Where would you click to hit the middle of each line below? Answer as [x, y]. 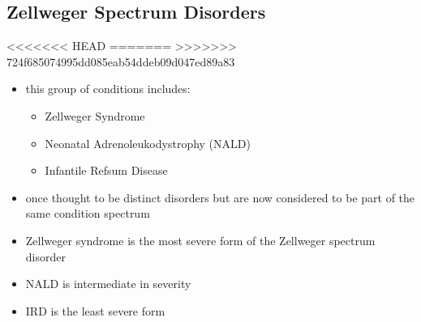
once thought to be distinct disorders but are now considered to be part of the [220, 197]
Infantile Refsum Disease [106, 170]
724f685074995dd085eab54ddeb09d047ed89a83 [121, 61]
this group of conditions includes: [108, 89]
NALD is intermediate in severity [108, 284]
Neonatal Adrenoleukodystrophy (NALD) [148, 143]
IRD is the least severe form [95, 310]
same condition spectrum [88, 213]
